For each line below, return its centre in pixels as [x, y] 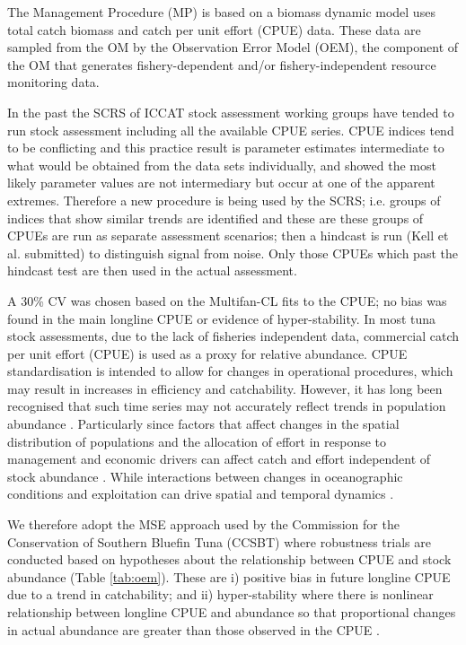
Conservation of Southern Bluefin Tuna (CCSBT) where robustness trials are [219, 541]
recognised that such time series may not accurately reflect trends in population [227, 406]
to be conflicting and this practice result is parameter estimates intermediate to [226, 148]
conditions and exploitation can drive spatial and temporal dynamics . [201, 494]
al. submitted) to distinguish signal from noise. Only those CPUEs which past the [233, 253]
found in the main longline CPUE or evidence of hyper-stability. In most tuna [222, 318]
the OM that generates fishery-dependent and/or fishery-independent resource [222, 64]
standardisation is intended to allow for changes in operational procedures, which [230, 371]
